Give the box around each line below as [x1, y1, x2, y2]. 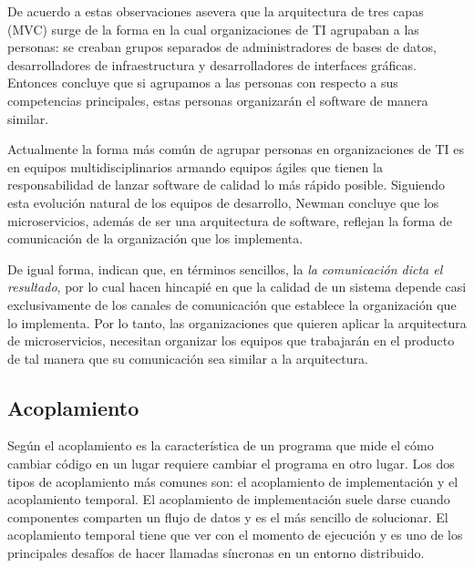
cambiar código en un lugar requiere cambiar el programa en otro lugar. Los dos [7, 454, 455, 473]
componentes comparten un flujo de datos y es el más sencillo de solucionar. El [7, 507, 448, 526]
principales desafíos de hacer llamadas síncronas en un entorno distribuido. [7, 543, 425, 563]
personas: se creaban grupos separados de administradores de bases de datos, [7, 37, 437, 57]
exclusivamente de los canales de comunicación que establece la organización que [7, 294, 457, 314]
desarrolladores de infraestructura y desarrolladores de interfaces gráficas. [7, 55, 417, 74]
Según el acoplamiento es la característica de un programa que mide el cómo [7, 436, 434, 455]
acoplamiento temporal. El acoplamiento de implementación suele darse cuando [7, 490, 450, 509]
